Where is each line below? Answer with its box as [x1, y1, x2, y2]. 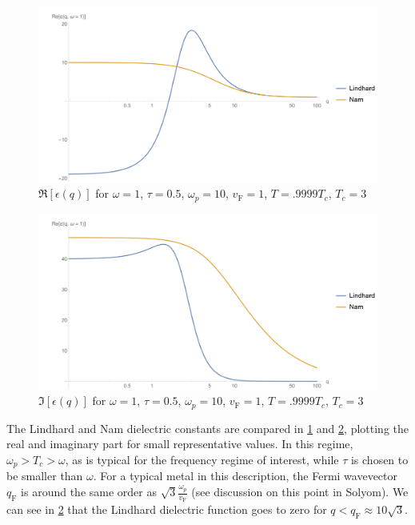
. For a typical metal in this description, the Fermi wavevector [93, 467, 398, 484]
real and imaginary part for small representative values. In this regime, [6, 435, 353, 452]
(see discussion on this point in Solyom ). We [191, 483, 409, 500]
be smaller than [6, 467, 83, 484]
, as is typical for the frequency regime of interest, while [65, 451, 339, 467]
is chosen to [350, 451, 409, 467]
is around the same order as [21, 483, 157, 500]
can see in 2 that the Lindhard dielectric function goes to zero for [6, 501, 327, 518]
